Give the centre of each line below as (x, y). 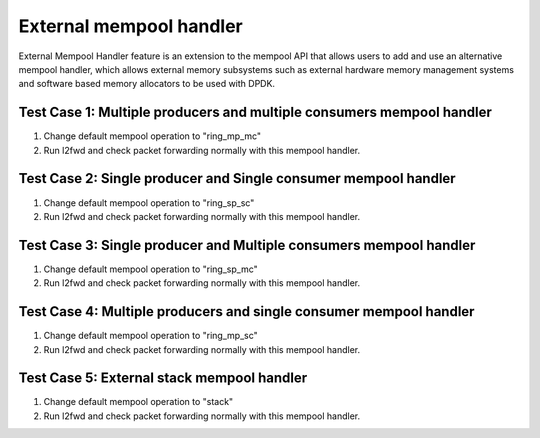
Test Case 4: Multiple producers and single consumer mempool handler (246, 311)
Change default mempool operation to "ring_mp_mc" (152, 136)
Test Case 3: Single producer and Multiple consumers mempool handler (247, 245)
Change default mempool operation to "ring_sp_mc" (151, 269)
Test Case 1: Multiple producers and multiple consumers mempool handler (255, 112)
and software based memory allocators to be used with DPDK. (146, 84)
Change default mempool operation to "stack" (138, 402)
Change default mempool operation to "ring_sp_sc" (149, 202)
